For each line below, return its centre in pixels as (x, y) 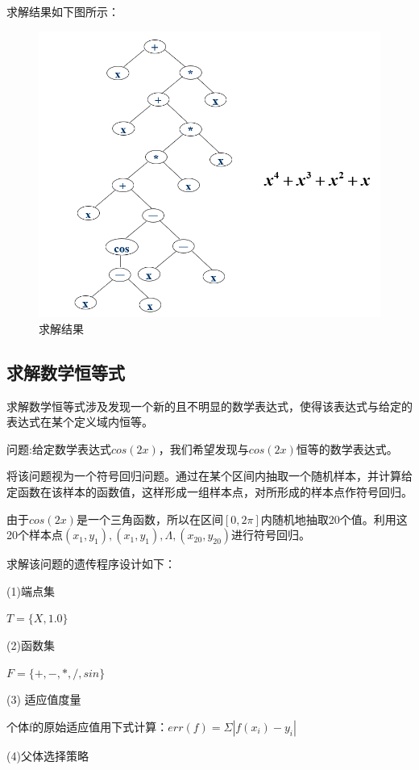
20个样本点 (35, 535)
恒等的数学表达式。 (347, 448)
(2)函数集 (31, 645)
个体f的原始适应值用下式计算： (87, 726)
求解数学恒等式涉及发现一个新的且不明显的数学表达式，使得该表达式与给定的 (209, 406)
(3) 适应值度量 (44, 699)
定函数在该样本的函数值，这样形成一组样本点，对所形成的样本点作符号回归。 (209, 492)
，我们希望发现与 (203, 448)
